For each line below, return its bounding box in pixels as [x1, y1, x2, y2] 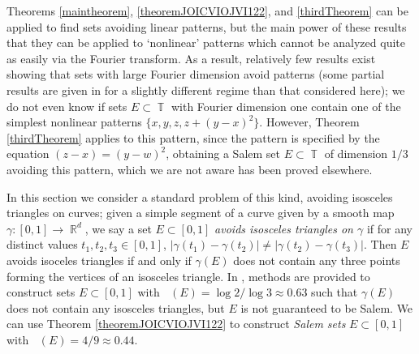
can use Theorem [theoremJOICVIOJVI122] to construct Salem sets [6, 315, 346, 332]
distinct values [6, 236, 78, 253]
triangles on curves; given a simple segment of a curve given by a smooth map [6, 204, 395, 221]
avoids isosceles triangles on [214, 220, 353, 237]
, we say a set [84, 220, 152, 237]
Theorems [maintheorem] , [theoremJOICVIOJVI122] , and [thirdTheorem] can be [6, 2, 408, 19]
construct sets [6, 284, 76, 301]
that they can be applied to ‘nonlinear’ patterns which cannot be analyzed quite [6, 34, 405, 51]
